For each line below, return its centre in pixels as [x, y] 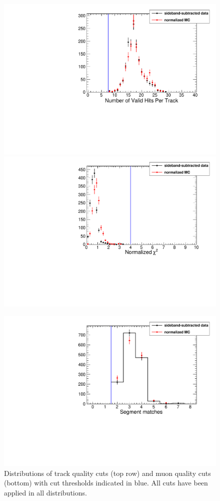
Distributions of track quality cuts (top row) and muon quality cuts [107, 473]
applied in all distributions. [45, 492]
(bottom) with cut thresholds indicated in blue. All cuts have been [106, 483]
